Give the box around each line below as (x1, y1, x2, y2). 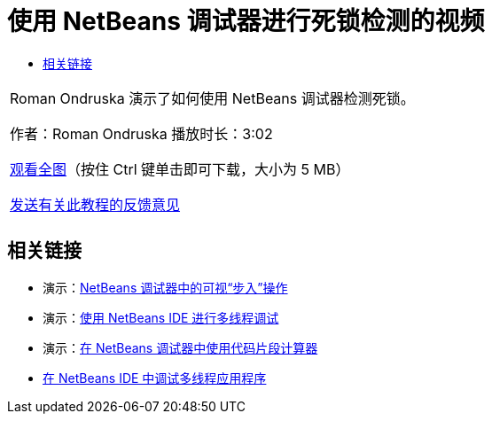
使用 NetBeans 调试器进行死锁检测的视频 (7, 6, 485, 36)
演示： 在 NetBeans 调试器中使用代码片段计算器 (43, 339, 318, 355)
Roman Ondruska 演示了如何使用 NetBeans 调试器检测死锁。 (10, 89, 415, 107)
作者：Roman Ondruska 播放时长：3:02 (10, 124, 273, 143)
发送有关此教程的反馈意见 (10, 195, 181, 214)
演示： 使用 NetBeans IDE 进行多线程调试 (43, 309, 279, 325)
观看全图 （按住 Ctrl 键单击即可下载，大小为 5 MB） (10, 160, 350, 178)
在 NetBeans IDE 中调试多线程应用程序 (43, 370, 267, 386)
